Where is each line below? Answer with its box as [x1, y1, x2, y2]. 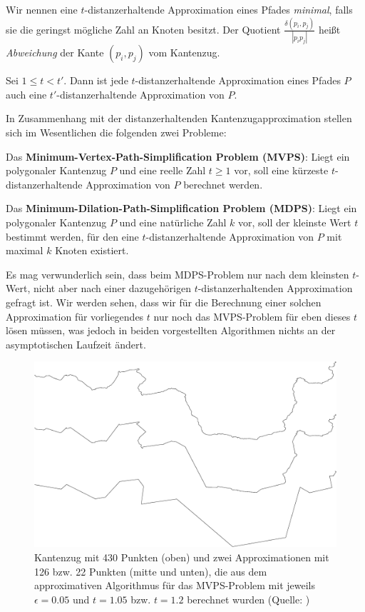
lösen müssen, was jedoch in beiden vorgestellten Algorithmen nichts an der [6, 323, 336, 338]
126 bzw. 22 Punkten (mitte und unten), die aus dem [34, 563, 267, 578]
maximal [6, 243, 43, 258]
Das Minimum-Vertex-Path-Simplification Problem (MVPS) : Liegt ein [6, 149, 350, 164]
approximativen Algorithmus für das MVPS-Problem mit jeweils [34, 578, 315, 593]
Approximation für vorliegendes [6, 308, 144, 323]
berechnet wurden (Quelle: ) [187, 591, 310, 606]
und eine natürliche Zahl [119, 214, 227, 229]
